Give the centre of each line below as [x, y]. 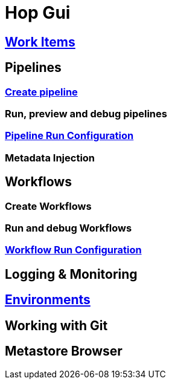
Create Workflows [48, 206]
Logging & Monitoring [71, 274]
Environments [48, 300]
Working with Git [56, 325]
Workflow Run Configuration [73, 250]
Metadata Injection [50, 158]
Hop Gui [38, 13]
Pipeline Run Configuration [69, 136]
